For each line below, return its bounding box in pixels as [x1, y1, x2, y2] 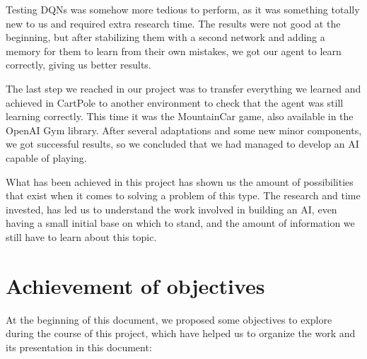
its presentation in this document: [6, 339, 152, 354]
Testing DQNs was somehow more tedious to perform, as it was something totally [6, 2, 360, 16]
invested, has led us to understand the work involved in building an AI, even [6, 201, 337, 216]
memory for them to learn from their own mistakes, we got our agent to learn [6, 43, 342, 58]
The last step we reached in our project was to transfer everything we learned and [6, 81, 361, 95]
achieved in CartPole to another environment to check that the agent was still [6, 95, 344, 110]
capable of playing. [6, 150, 87, 165]
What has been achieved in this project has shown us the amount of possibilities [6, 174, 354, 189]
